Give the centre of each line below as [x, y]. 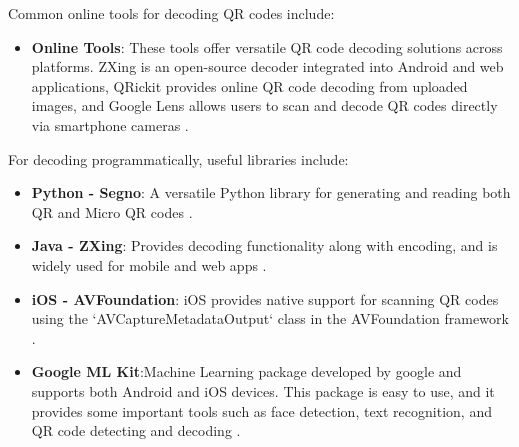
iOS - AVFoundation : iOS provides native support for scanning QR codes [265, 298]
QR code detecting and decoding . [136, 430]
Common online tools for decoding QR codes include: [171, 13]
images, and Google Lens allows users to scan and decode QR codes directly [264, 105]
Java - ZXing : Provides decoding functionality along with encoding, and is [264, 245]
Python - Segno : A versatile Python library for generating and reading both [271, 192]
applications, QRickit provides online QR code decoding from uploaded [249, 85]
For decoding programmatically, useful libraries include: [178, 158]
